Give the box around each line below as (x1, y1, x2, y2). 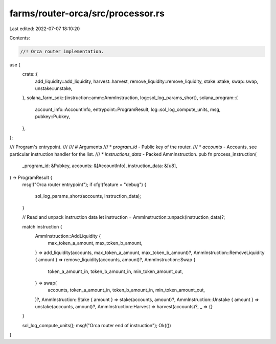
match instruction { (22, 223, 62, 230)
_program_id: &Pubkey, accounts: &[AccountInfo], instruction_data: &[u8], (22, 163, 177, 169)
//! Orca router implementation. (20, 49, 104, 54)
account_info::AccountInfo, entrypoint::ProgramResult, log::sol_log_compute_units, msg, (35, 106, 221, 112)
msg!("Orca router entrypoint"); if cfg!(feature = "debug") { (22, 181, 147, 188)
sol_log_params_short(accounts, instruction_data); (35, 193, 142, 199)
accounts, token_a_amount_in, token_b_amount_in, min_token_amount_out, (48, 287, 205, 293)
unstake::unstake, (35, 85, 73, 91)
